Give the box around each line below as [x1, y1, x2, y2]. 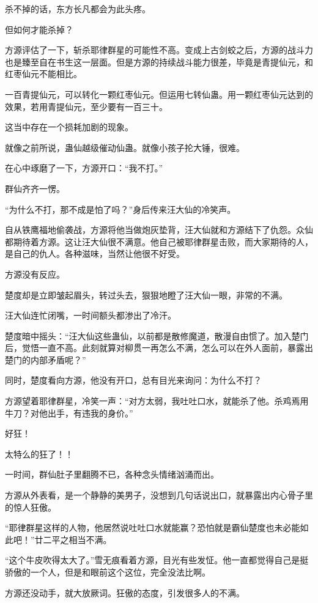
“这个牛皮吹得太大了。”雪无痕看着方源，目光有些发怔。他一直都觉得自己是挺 [5, 553, 309, 566]
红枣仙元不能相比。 [5, 67, 82, 80]
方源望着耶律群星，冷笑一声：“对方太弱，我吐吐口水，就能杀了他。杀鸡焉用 [5, 394, 309, 407]
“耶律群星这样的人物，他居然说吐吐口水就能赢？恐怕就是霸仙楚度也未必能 [5, 521, 300, 534]
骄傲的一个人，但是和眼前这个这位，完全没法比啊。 [5, 566, 210, 578]
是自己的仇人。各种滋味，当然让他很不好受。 [5, 247, 185, 260]
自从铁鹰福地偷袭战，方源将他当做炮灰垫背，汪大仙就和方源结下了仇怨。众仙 [5, 223, 313, 236]
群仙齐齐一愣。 [5, 182, 65, 194]
